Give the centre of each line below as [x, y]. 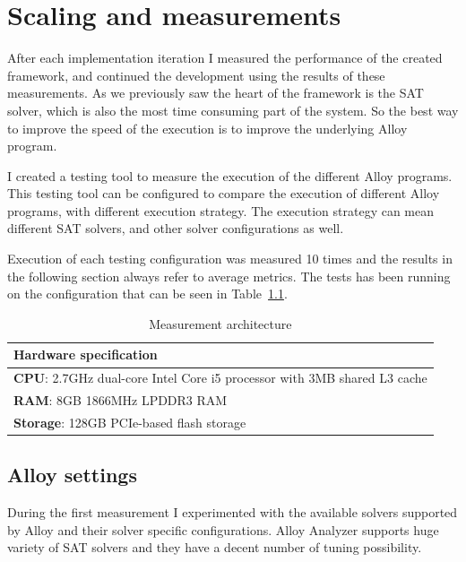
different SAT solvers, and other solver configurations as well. [176, 228]
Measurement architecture [220, 323]
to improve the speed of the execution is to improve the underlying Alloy [207, 128]
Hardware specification [86, 354]
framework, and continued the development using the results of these [196, 75]
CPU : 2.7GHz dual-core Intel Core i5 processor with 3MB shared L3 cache [220, 378]
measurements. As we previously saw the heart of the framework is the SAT [216, 93]
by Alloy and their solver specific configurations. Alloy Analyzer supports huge [223, 529]
